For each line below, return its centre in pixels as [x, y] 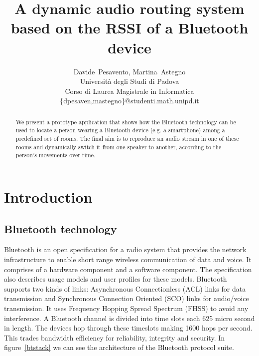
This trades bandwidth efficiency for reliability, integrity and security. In [115, 337]
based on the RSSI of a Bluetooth [129, 28]
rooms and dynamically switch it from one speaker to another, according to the [119, 147]
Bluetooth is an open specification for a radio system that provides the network [125, 249]
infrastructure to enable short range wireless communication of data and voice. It [128, 259]
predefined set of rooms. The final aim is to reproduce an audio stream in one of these [127, 138]
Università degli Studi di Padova [129, 81]
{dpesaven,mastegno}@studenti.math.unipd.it [129, 101]
